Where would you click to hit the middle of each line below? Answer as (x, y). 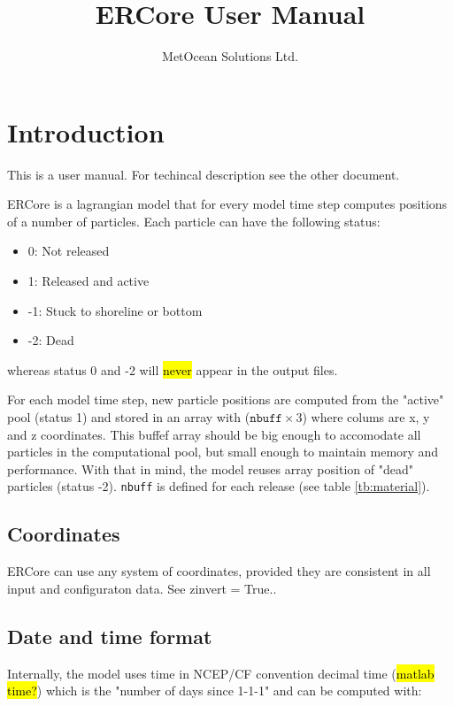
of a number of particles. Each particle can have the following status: (194, 221)
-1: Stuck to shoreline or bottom (115, 310)
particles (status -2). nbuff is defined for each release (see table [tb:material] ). (219, 486)
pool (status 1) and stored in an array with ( (129, 417)
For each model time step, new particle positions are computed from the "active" (226, 399)
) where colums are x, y (366, 417)
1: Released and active (88, 281)
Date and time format (110, 636)
